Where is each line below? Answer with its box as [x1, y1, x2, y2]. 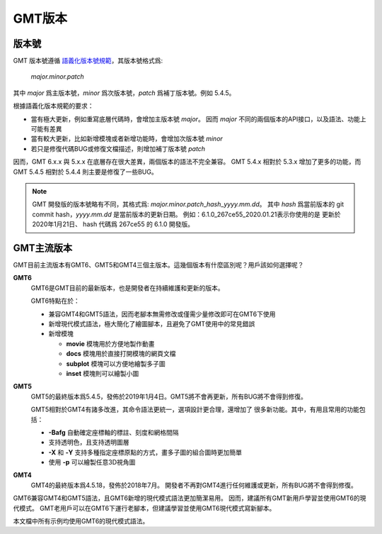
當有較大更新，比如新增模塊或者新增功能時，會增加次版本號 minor [30, 135, 223, 143]
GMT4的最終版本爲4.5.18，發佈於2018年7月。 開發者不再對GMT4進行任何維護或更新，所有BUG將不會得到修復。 [30, 481, 357, 489]
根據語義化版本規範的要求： [13, 101, 94, 110]
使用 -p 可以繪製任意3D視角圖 [48, 458, 136, 467]
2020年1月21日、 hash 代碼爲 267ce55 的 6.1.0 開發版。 [32, 220, 195, 228]
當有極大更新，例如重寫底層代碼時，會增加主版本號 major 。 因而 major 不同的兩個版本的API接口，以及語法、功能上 [30, 114, 366, 123]
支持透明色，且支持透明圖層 [48, 438, 129, 447]
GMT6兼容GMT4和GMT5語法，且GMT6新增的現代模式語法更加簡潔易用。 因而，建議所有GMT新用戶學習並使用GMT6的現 [13, 494, 366, 503]
